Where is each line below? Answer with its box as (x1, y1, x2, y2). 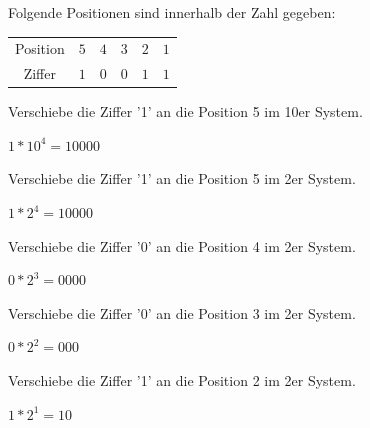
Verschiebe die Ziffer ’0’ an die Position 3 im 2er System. (8, 302, 356, 323)
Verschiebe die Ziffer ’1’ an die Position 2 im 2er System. (8, 370, 356, 391)
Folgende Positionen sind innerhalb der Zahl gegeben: (8, 2, 336, 22)
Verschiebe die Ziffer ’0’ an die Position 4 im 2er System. (8, 235, 356, 256)
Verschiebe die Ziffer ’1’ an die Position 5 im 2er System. (8, 168, 356, 189)
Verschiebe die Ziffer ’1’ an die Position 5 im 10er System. (8, 101, 363, 122)
